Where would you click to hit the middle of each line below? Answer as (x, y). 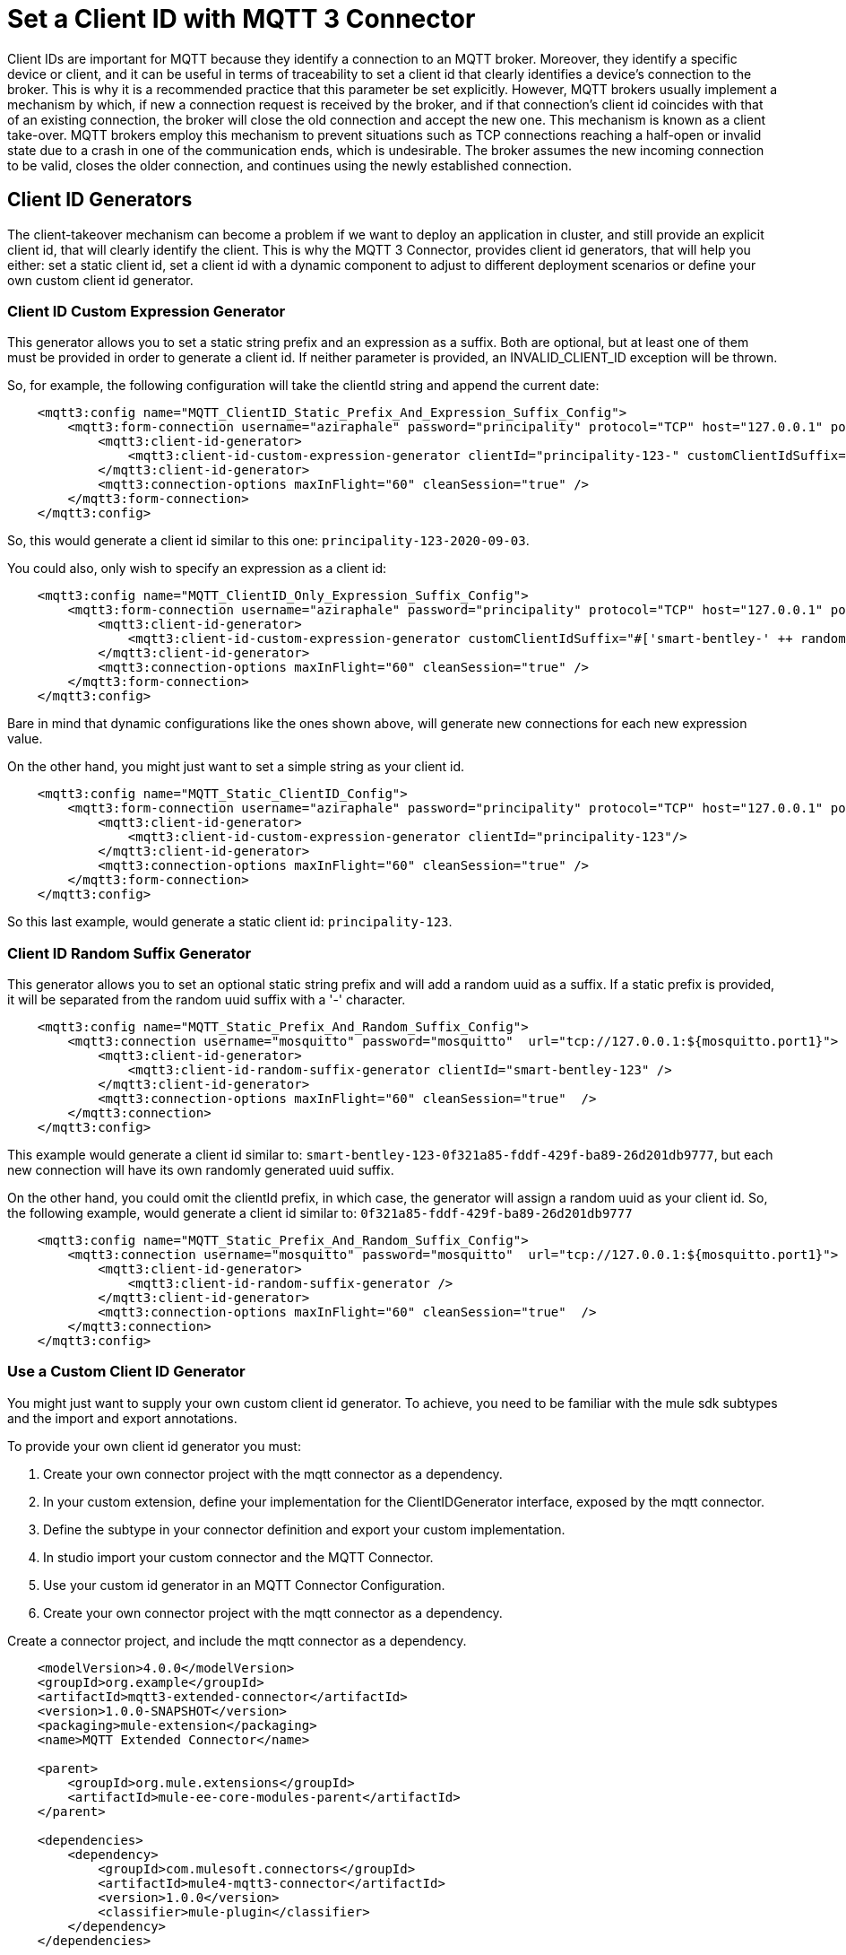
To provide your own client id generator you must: (154, 1446)
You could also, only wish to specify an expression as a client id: (197, 569)
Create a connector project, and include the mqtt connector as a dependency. (237, 1640)
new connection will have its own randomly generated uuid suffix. (201, 1170)
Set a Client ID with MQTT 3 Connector (242, 19)
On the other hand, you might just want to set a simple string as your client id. (236, 767)
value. (25, 739)
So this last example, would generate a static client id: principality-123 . (230, 922)
